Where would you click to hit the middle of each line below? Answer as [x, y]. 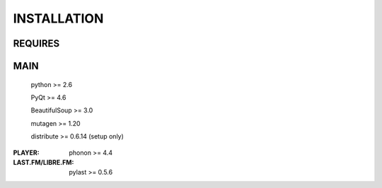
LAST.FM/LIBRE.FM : [44, 162]
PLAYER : [26, 153]
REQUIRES [36, 43]
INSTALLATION [58, 18]
